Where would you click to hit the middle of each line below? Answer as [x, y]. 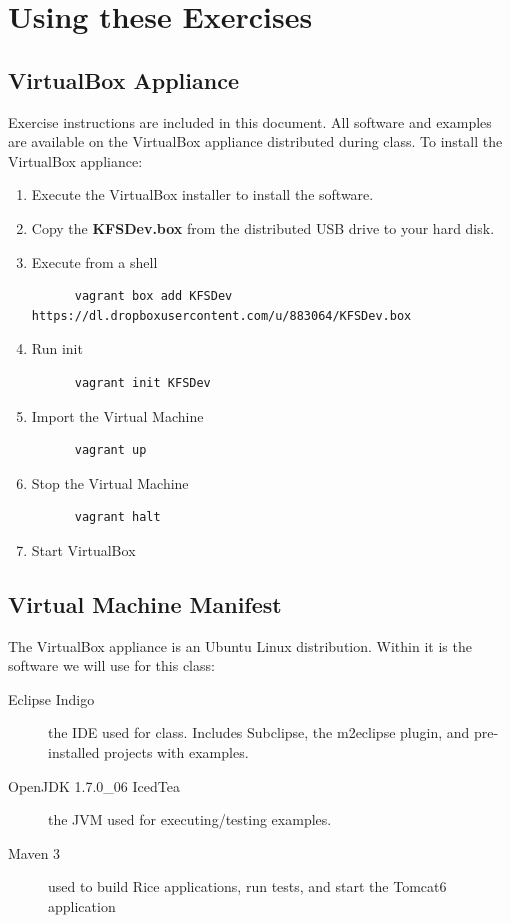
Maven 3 [34, 852]
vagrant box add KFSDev [153, 296]
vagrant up [110, 450]
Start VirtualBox [83, 549]
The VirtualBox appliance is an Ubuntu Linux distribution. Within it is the [240, 645]
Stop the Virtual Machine [110, 482]
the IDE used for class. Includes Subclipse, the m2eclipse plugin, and [259, 732]
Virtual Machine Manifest [145, 603]
